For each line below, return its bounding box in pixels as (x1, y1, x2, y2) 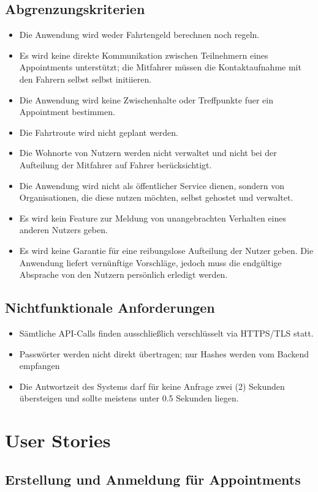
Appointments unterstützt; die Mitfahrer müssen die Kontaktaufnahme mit (19, 61, 301, 73)
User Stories (5, 428, 111, 453)
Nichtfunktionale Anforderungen (5, 298, 215, 317)
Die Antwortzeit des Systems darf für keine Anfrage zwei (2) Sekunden (19, 379, 285, 392)
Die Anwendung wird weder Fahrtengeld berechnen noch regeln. (19, 28, 260, 41)
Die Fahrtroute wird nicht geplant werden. (19, 125, 178, 138)
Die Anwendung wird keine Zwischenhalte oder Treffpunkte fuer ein (19, 93, 274, 106)
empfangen (19, 359, 60, 372)
